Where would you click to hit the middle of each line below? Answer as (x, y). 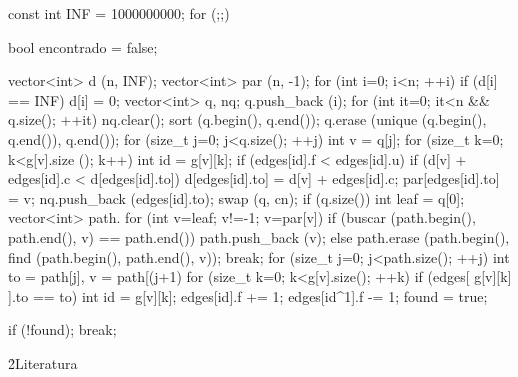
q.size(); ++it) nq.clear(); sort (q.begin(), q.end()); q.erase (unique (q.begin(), (247, 119)
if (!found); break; (62, 329)
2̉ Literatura (43, 362)
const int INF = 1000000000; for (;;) (119, 13)
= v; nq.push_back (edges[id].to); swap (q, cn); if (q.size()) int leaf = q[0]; (236, 197)
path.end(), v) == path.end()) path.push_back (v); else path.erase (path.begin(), (259, 236)
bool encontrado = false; (83, 46)
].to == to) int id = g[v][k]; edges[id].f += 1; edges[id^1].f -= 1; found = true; (248, 295)
